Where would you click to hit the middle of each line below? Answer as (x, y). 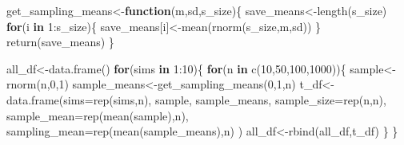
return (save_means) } (60, 42)
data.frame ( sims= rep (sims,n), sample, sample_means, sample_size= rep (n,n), (196, 99)
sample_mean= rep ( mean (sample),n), (98, 115)
